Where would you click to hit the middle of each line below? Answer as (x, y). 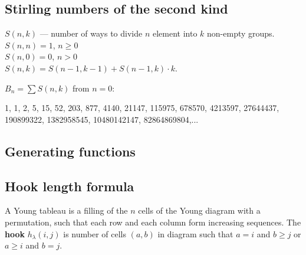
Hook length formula (70, 186)
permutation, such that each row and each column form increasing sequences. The (153, 222)
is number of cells (95, 233)
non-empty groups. (241, 33)
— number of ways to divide (91, 33)
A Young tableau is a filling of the (66, 210)
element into (175, 33)
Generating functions (70, 151)
